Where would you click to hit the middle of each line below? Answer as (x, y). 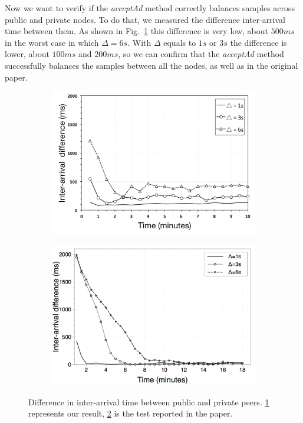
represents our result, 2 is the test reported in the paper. (131, 413)
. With (139, 42)
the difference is (258, 42)
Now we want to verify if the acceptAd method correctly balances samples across (150, 8)
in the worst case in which (52, 42)
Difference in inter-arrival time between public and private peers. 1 (149, 402)
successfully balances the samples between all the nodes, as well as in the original (151, 65)
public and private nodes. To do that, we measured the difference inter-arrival (145, 19)
